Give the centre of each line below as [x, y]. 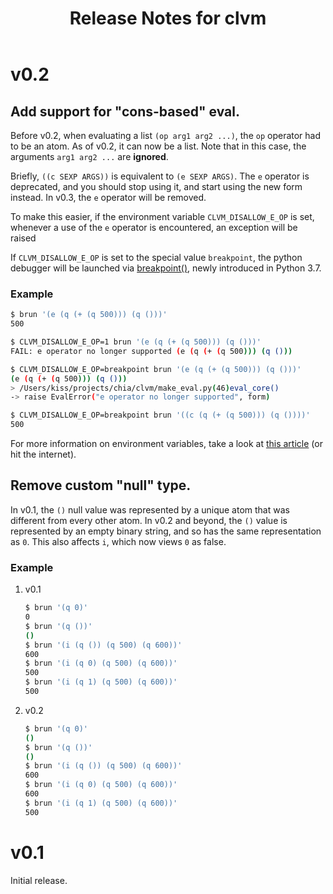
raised [23, 238]
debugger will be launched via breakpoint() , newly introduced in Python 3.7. [166, 268]
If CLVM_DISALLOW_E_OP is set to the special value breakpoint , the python [156, 257]
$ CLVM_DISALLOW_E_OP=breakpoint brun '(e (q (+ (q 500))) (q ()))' [156, 369]
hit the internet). [43, 454]
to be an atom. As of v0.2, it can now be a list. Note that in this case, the [158, 146]
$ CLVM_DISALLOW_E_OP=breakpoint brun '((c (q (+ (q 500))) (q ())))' [160, 415]
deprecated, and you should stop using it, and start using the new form [156, 186]
